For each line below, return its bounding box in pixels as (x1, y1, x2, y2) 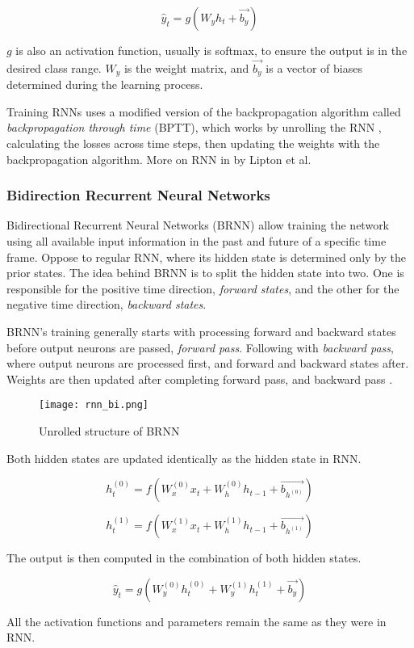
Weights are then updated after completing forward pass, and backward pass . (6, 370, 393, 387)
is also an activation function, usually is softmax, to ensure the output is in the (15, 42, 408, 58)
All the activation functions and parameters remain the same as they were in (6, 612, 387, 629)
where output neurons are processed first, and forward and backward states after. (6, 355, 409, 372)
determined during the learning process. (6, 76, 203, 93)
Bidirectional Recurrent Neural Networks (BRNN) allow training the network (6, 217, 390, 234)
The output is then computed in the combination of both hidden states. (6, 549, 362, 566)
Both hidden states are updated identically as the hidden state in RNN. (6, 449, 362, 466)
